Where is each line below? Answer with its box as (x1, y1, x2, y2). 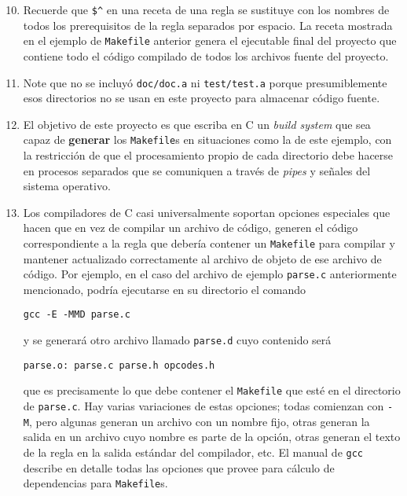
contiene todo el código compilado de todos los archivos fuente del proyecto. (23, 47, 389, 64)
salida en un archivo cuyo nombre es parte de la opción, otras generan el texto (23, 428, 401, 445)
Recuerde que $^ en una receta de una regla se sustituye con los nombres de (23, 2, 390, 17)
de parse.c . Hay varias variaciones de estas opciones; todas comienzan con (23, 398, 384, 414)
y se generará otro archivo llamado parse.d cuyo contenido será (23, 332, 332, 348)
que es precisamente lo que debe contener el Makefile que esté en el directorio (23, 382, 401, 399)
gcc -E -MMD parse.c (23, 309, 130, 321)
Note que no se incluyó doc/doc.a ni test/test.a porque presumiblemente (23, 74, 387, 90)
